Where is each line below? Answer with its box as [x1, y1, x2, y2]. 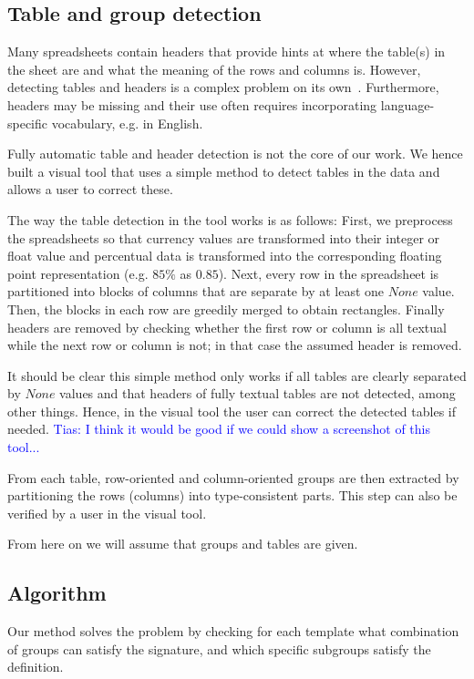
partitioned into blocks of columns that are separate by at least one [7, 282, 385, 301]
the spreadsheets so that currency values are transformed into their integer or [7, 228, 440, 247]
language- [380, 95, 435, 114]
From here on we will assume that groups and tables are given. [7, 534, 358, 553]
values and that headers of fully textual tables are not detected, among [59, 384, 456, 403]
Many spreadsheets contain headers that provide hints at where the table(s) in [7, 42, 446, 61]
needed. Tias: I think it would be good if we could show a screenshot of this [7, 419, 430, 438]
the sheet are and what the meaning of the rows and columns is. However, [7, 59, 421, 78]
